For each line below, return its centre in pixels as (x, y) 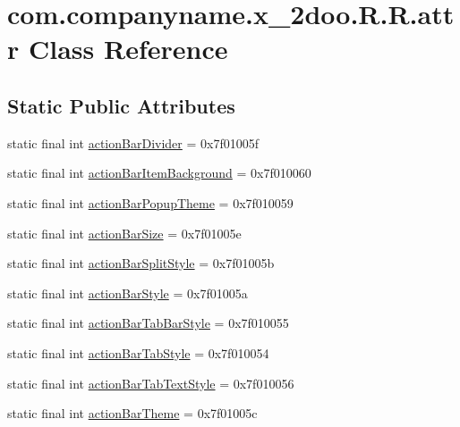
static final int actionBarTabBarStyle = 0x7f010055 (148, 323)
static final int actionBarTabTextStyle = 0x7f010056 (151, 383)
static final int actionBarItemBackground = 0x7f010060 (159, 173)
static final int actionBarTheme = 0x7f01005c (132, 413)
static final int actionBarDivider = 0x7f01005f (133, 142)
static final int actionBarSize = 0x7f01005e (124, 233)
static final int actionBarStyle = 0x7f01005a (128, 293)
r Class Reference (118, 49)
